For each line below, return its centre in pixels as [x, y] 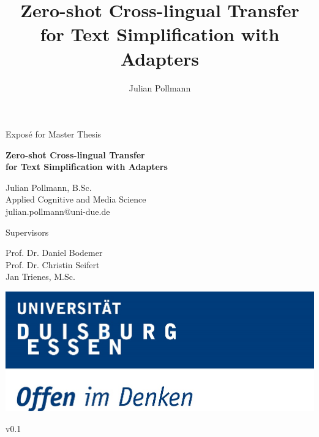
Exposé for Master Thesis [54, 134]
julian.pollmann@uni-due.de [58, 211]
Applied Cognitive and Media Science [76, 199]
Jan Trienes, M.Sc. [40, 277]
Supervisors [27, 232]
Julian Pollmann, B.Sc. [49, 187]
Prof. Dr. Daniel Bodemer [54, 253]
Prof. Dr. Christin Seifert [53, 264]
